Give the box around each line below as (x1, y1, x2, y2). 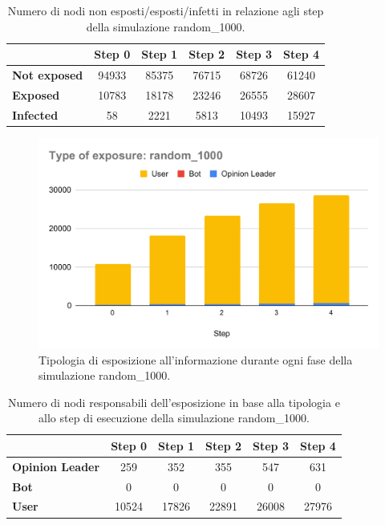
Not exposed (12, 67, 83, 83)
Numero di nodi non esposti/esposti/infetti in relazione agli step (7, 2, 324, 18)
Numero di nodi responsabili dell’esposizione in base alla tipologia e (8, 393, 340, 410)
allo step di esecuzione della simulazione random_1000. (38, 409, 310, 426)
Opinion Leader (12, 458, 100, 474)
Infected (12, 106, 59, 123)
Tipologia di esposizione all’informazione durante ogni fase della (38, 351, 353, 368)
